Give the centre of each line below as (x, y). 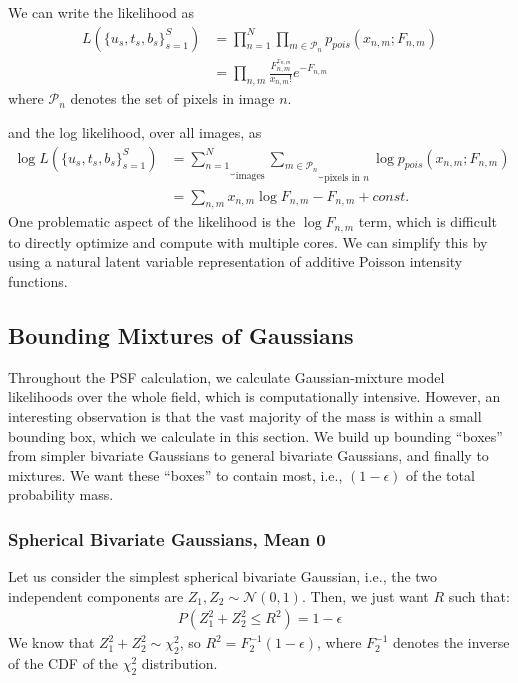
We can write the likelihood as (101, 12)
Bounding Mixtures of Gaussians (181, 334)
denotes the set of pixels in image (172, 98)
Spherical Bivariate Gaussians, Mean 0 (167, 538)
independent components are (96, 595)
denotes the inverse (451, 642)
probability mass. (61, 494)
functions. (38, 280)
